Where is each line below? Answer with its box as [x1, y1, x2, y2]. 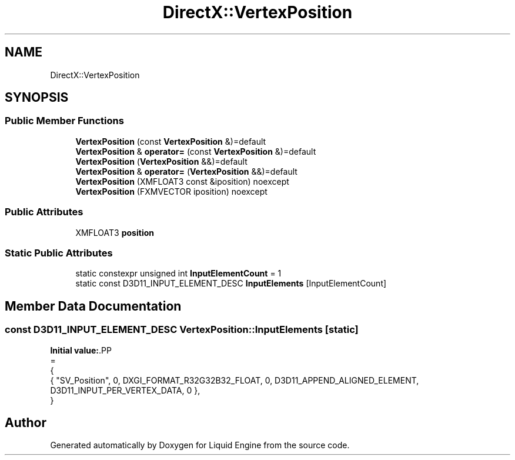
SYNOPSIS [5, 90, 69, 105]
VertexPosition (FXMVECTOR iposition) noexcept [75, 186, 267, 196]
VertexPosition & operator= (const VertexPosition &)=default [75, 146, 316, 156]
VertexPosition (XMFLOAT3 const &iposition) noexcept [75, 176, 289, 186]
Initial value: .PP [50, 345, 112, 355]
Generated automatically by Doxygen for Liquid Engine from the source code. [50, 440, 350, 451]
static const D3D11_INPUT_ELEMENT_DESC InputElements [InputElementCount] [75, 278, 387, 289]
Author [5, 415, 46, 430]
